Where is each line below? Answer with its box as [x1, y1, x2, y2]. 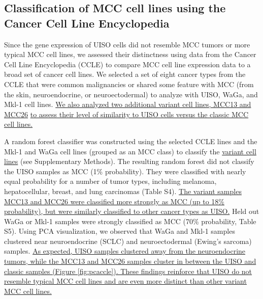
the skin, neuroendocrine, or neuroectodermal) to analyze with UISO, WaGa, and [4, 89, 258, 99]
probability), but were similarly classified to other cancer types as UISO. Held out [4, 206, 259, 216]
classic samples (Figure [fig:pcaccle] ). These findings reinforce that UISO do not [4, 265, 252, 276]
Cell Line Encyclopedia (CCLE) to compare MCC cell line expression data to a [4, 59, 251, 69]
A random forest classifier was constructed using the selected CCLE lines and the [4, 135, 257, 146]
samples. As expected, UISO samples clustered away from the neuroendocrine [4, 246, 246, 256]
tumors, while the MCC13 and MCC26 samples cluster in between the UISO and [4, 256, 256, 266]
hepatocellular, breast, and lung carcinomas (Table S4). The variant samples [4, 185, 242, 196]
